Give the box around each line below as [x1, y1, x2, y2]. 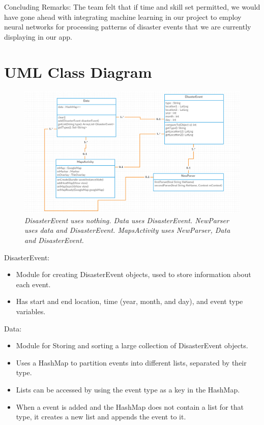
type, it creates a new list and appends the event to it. [16, 411, 186, 422]
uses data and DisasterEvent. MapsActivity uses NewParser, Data [24, 225, 230, 235]
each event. [16, 279, 51, 289]
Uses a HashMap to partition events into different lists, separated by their [16, 357, 247, 368]
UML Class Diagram [4, 61, 152, 82]
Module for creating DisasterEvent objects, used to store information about [16, 269, 251, 280]
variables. [16, 306, 46, 316]
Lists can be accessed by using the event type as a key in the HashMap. [16, 384, 240, 394]
